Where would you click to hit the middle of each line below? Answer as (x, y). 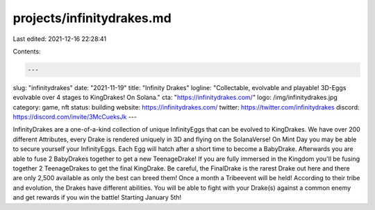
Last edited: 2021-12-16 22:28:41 (60, 39)
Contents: (27, 51)
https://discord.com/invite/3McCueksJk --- (75, 117)
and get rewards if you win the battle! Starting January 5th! (97, 198)
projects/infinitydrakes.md (92, 18)
